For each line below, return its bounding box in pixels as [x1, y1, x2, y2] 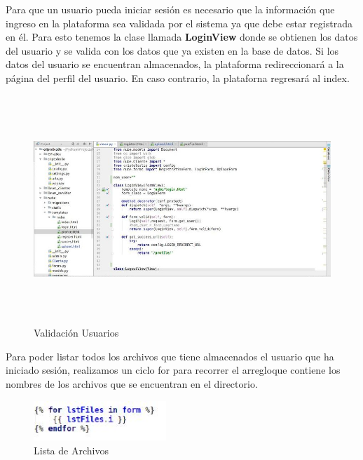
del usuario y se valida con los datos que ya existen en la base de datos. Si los [6, 43, 339, 57]
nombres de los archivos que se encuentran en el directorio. [6, 376, 258, 391]
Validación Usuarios [34, 325, 119, 340]
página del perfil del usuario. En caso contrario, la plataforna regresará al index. [6, 70, 350, 85]
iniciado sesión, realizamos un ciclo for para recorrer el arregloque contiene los [6, 363, 341, 377]
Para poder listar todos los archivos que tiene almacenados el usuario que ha [6, 349, 334, 363]
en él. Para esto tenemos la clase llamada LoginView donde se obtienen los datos [6, 29, 358, 44]
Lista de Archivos [34, 442, 109, 457]
